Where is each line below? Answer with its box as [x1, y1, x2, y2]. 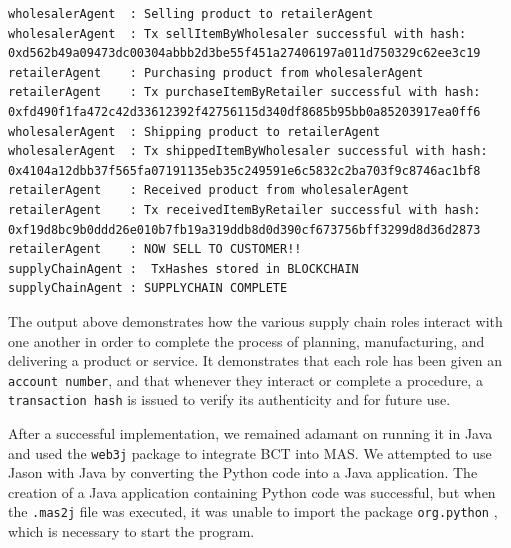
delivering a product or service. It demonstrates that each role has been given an [8, 350, 503, 371]
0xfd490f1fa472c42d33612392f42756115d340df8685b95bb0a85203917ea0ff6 [8, 104, 481, 119]
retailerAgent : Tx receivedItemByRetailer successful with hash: [8, 202, 481, 217]
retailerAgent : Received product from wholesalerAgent [8, 183, 409, 198]
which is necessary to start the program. [8, 521, 255, 542]
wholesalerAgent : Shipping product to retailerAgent [8, 124, 381, 139]
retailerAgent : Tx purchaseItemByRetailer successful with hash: [8, 85, 481, 100]
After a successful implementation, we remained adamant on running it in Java [8, 423, 493, 443]
